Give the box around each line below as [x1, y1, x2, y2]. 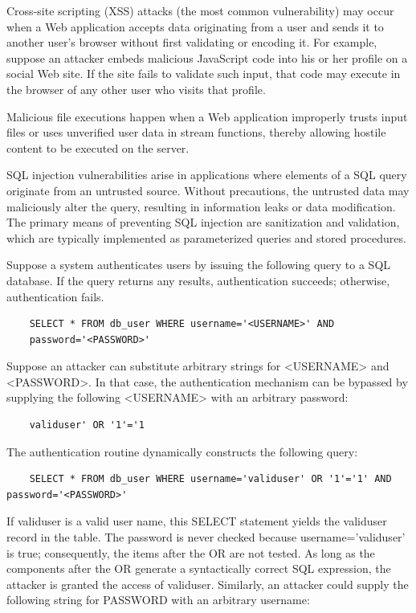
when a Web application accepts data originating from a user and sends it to [6, 18, 384, 35]
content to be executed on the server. [6, 139, 190, 156]
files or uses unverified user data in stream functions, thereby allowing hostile [6, 124, 386, 141]
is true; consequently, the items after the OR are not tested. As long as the [6, 544, 375, 561]
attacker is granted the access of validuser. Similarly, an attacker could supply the [6, 575, 409, 592]
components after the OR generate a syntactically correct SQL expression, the [6, 560, 391, 577]
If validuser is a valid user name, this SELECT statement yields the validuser [6, 513, 387, 529]
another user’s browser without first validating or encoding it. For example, [6, 34, 377, 51]
